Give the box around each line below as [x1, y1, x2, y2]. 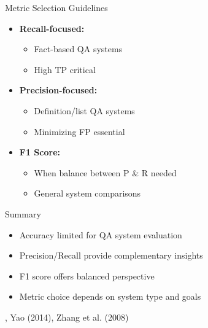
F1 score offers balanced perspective [19, 269, 155, 282]
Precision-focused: [19, 84, 98, 96]
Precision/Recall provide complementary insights [19, 249, 203, 262]
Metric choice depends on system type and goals [19, 290, 201, 303]
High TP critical [34, 63, 96, 76]
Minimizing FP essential [34, 125, 125, 138]
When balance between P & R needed [34, 166, 177, 179]
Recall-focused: [19, 21, 85, 34]
